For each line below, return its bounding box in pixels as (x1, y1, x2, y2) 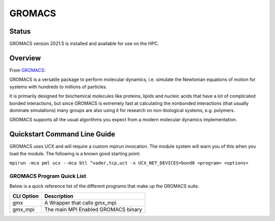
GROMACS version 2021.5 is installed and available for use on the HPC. (9, 41, 159, 47)
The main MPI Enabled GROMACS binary (44, 206, 143, 213)
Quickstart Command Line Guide (9, 130, 116, 139)
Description (44, 192, 74, 200)
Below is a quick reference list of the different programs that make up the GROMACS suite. (9, 183, 200, 189)
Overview (9, 53, 41, 62)
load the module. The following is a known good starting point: (9, 150, 141, 156)
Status (9, 27, 31, 36)
